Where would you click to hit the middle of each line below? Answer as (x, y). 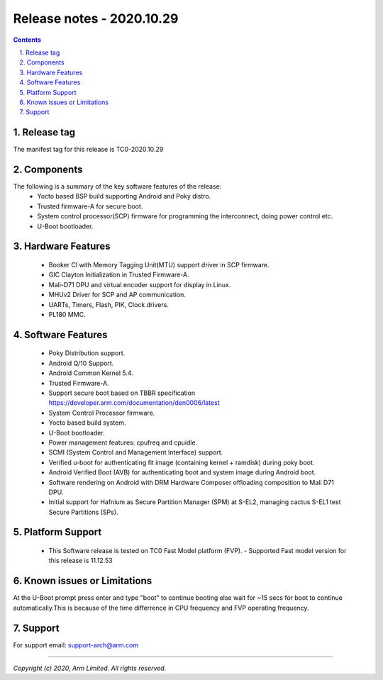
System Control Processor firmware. (102, 413)
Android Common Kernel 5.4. (91, 373)
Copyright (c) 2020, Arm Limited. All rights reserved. (90, 668)
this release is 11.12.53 (81, 561)
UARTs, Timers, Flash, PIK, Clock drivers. (109, 304)
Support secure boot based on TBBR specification (122, 393)
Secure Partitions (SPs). (83, 512)
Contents (27, 40)
